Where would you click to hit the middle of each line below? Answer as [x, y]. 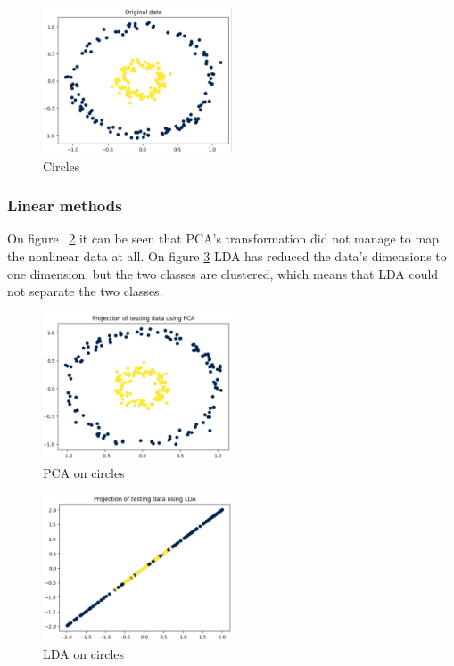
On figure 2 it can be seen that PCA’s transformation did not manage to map [223, 238]
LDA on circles [84, 653]
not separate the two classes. [85, 291]
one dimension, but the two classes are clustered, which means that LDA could [223, 273]
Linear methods [65, 206]
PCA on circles [84, 472]
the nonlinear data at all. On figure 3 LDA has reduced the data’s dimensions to [227, 255]
